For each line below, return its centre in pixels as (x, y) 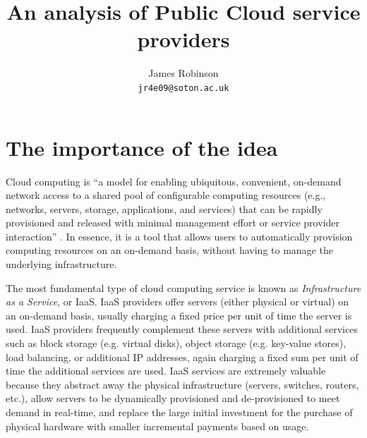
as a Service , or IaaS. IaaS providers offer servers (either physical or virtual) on (178, 302)
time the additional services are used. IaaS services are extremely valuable (166, 371)
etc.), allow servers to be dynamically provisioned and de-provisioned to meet (173, 398)
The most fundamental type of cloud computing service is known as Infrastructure (183, 287)
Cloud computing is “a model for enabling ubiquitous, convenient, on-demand (174, 181)
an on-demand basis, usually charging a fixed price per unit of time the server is (179, 315)
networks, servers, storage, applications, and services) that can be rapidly (164, 208)
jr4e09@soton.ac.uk (183, 88)
